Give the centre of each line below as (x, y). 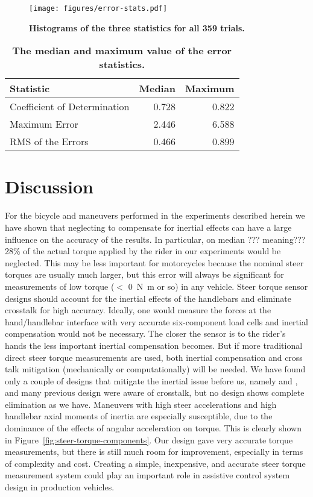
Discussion (49, 186)
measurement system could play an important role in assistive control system (147, 475)
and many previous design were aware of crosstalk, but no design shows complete (155, 392)
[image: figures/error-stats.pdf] (98, 8)
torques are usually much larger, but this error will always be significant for (144, 274)
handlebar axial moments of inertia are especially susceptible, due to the (139, 416)
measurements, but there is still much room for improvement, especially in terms (154, 452)
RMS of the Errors (49, 142)
